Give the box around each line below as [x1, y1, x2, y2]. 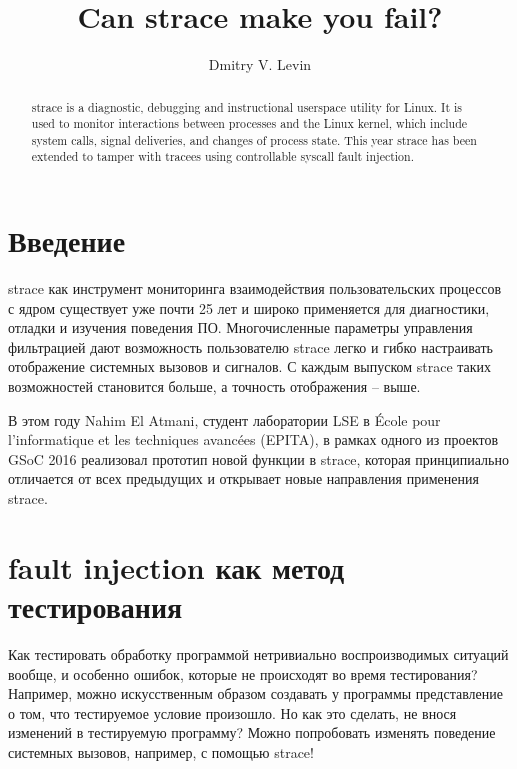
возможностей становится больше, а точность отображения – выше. [8, 376, 421, 397]
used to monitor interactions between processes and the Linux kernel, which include [31, 115, 468, 132]
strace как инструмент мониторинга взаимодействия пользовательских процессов [8, 278, 502, 299]
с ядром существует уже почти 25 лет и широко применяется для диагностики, [8, 297, 490, 318]
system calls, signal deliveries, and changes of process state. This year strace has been [31, 131, 477, 148]
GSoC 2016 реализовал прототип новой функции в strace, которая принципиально [8, 448, 509, 469]
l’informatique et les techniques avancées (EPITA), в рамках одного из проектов [8, 429, 499, 450]
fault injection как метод [8, 546, 345, 587]
